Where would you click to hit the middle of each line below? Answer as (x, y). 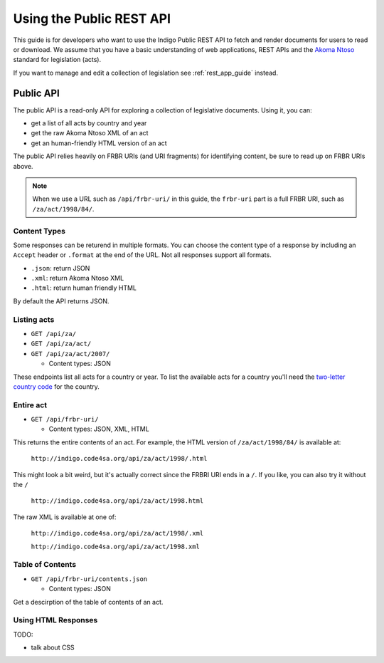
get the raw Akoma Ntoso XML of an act (90, 133)
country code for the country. (56, 386)
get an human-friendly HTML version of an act (99, 143)
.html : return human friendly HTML (84, 288)
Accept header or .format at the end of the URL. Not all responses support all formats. (142, 255)
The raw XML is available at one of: (65, 517)
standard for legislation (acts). (57, 60)
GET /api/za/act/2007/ (70, 354)
